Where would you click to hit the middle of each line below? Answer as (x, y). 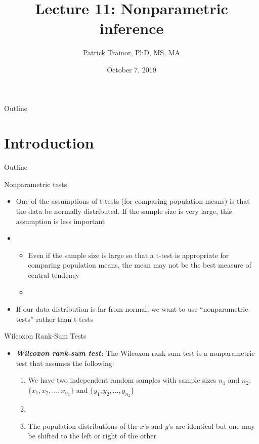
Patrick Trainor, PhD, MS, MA (132, 52)
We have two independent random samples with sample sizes (122, 380)
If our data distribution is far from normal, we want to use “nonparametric (132, 309)
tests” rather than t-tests (55, 319)
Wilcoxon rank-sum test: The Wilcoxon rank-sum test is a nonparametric (135, 353)
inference (132, 28)
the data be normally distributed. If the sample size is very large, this (124, 211)
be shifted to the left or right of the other (92, 436)
